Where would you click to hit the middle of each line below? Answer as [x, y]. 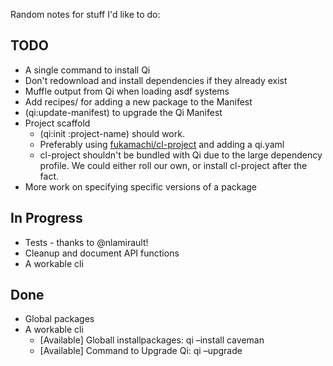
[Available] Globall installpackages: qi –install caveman [152, 340]
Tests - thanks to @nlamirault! [86, 242]
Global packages [59, 319]
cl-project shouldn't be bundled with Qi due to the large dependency [181, 155]
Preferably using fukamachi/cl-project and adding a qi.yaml [162, 144]
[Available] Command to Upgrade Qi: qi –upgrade [141, 351]
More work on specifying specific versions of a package [141, 186]
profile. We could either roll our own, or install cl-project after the [173, 165]
